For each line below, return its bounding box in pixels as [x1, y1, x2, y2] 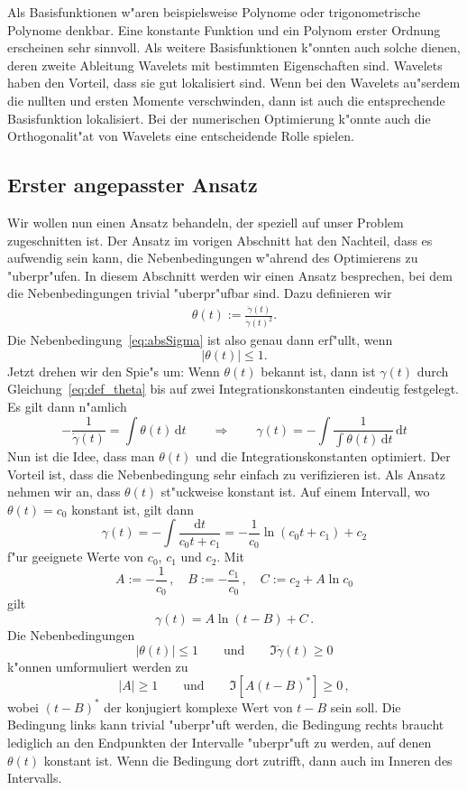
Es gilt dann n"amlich [7, 396, 127, 415]
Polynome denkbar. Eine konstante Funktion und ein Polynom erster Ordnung [7, 20, 441, 39]
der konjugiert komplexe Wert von [104, 697, 293, 716]
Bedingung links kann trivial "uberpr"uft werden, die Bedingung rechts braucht [7, 715, 444, 734]
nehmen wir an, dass [7, 482, 121, 501]
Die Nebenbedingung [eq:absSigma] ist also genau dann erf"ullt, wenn [7, 330, 393, 349]
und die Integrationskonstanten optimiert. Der [195, 446, 451, 465]
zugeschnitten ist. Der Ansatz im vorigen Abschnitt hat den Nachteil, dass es [7, 230, 433, 249]
